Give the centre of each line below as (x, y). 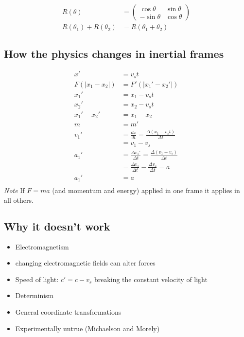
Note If (14, 190)
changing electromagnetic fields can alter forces (85, 263)
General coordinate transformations (68, 311)
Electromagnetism (42, 246)
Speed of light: (37, 279)
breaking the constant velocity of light (151, 279)
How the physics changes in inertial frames (114, 54)
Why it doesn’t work (57, 226)
